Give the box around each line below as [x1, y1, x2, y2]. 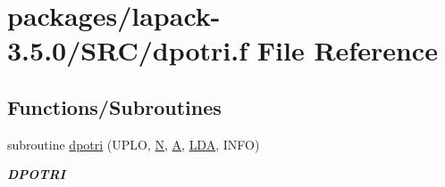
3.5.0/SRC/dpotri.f [7, 32, 248, 69]
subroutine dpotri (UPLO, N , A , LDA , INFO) [7, 134, 260, 153]
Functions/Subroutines [7, 93, 222, 120]
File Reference [256, 32, 438, 69]
